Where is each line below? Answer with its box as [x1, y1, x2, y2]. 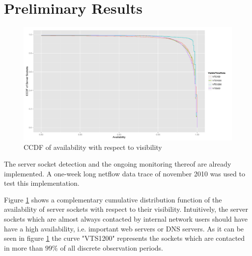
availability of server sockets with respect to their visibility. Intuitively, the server [4, 204, 248, 214]
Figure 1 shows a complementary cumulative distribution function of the [4, 194, 222, 204]
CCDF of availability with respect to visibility [24, 142, 162, 152]
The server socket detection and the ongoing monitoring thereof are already [4, 158, 231, 169]
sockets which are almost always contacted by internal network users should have [4, 213, 248, 224]
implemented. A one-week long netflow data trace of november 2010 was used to [4, 168, 245, 178]
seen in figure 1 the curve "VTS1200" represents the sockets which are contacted [4, 233, 245, 243]
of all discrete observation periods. [60, 242, 163, 253]
